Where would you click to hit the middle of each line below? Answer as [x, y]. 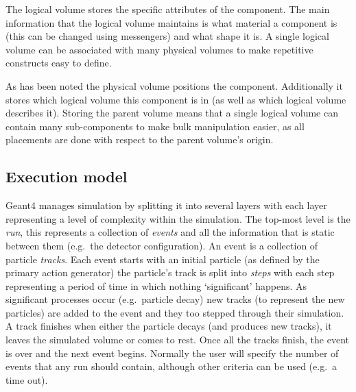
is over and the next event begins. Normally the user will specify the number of [172, 353]
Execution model [67, 176]
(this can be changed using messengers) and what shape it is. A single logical [167, 36]
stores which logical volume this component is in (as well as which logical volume [176, 99]
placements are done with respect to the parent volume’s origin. [140, 139]
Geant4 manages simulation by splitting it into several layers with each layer [166, 205]
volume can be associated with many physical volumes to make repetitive [159, 49]
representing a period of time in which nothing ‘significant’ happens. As [156, 285]
